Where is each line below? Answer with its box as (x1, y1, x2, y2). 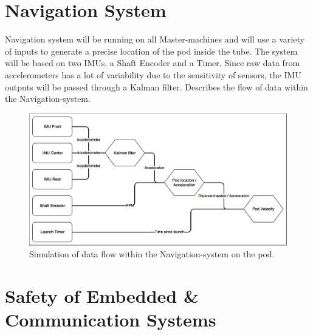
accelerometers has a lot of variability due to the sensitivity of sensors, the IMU (5, 68, 301, 81)
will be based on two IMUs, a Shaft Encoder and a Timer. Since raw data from (5, 56, 300, 69)
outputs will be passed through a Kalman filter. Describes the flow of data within (5, 80, 308, 93)
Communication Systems (5, 307, 216, 332)
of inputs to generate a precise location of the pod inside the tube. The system (5, 44, 298, 57)
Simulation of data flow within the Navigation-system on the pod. (29, 248, 275, 260)
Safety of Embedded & (5, 283, 199, 308)
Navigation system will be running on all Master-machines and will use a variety (5, 33, 304, 46)
